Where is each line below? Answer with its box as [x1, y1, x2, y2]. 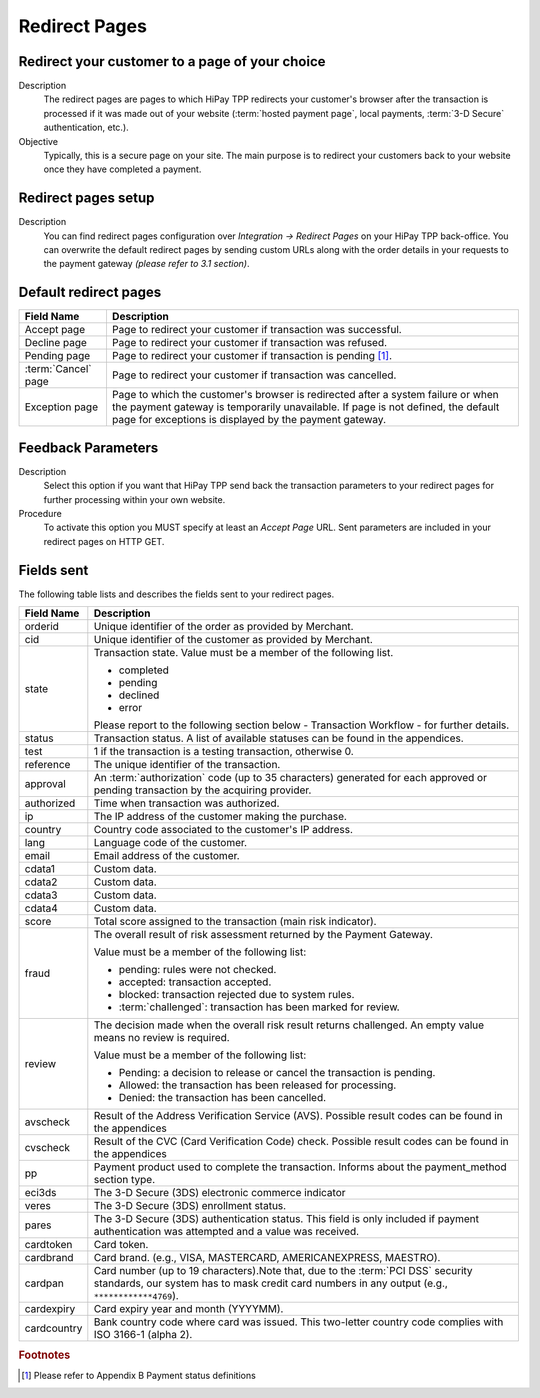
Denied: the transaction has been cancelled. [118, 1091, 327, 1105]
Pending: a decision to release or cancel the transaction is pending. [118, 1066, 436, 1080]
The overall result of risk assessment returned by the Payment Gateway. [93, 928, 434, 942]
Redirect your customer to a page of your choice [18, 53, 326, 70]
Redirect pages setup [18, 190, 155, 207]
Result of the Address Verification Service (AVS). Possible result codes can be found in [93, 1109, 504, 1123]
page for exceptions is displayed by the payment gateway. [111, 413, 387, 427]
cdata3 [24, 888, 58, 902]
